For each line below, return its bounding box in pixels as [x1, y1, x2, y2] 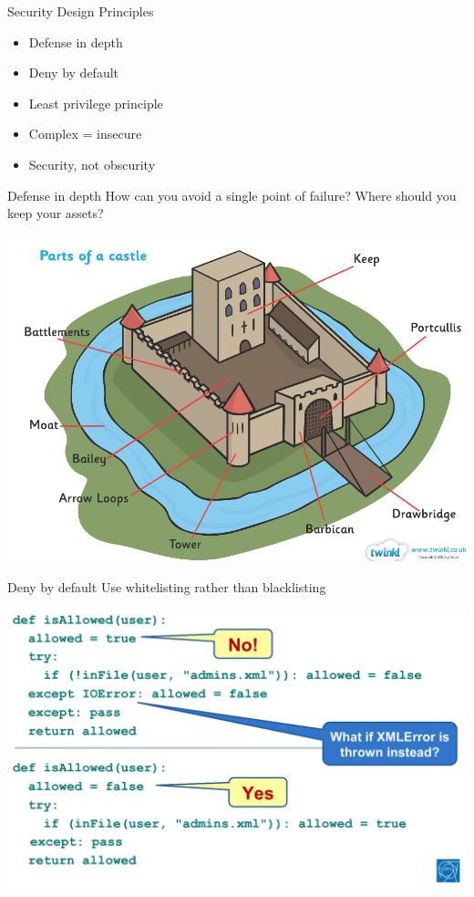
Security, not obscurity [28, 154, 156, 173]
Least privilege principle [28, 93, 163, 112]
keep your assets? [7, 203, 104, 223]
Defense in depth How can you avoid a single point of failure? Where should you [7, 185, 457, 204]
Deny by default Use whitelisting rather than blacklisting [7, 577, 326, 596]
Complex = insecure [28, 124, 142, 143]
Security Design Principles [7, 2, 154, 20]
